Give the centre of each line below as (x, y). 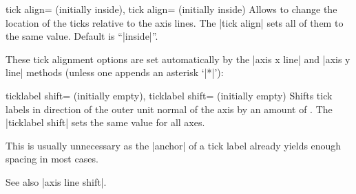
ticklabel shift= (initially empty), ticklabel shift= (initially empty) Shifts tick (169, 95)
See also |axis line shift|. (56, 181)
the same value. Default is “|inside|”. (82, 36)
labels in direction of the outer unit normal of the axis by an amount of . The (169, 109)
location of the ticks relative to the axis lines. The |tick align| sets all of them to (175, 22)
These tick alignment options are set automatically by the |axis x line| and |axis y (178, 59)
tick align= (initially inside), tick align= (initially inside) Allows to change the (171, 9)
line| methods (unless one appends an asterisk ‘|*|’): (115, 72)
